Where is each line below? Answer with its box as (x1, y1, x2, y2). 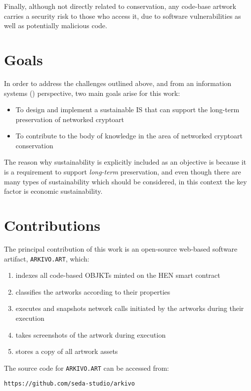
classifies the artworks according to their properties (15, 286, 170, 297)
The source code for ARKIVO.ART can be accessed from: (4, 362, 169, 373)
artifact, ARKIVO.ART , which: (4, 253, 89, 263)
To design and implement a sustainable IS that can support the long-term (15, 104, 240, 115)
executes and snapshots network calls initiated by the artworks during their (15, 303, 244, 313)
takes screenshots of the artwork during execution (15, 329, 166, 340)
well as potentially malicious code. (4, 20, 107, 31)
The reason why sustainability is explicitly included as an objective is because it (4, 157, 247, 167)
